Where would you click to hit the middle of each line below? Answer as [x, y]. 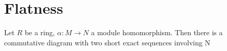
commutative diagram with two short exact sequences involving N [107, 42]
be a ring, [40, 32]
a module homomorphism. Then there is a [157, 32]
